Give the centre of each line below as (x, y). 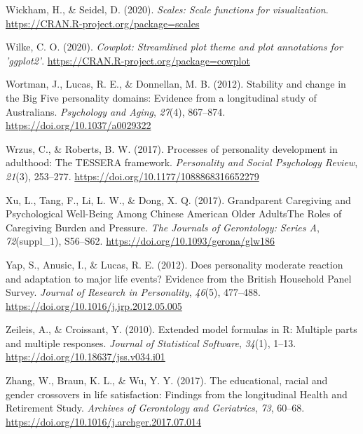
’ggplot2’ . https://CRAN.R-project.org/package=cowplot (128, 60)
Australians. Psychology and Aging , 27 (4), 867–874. (116, 111)
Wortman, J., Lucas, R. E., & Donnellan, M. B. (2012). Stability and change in (176, 84)
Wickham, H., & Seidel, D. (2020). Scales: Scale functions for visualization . (167, 9)
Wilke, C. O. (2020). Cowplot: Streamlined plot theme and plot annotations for (174, 47)
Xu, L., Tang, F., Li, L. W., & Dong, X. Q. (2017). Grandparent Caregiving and (178, 199)
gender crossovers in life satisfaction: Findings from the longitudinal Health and (177, 394)
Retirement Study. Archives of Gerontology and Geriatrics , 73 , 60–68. (155, 408)
